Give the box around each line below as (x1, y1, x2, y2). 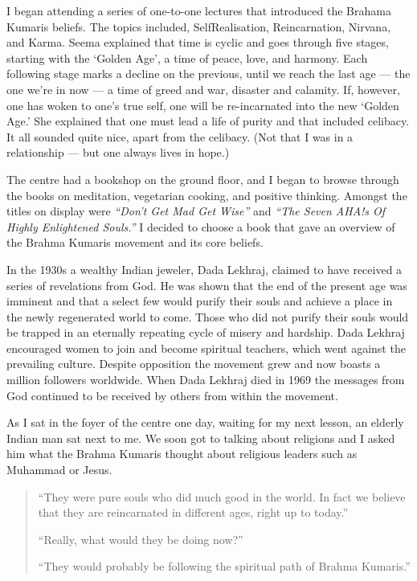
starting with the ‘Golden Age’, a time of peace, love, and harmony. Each (6, 49, 368, 66)
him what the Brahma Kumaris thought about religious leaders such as (6, 445, 358, 462)
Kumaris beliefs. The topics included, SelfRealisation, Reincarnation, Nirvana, (6, 18, 391, 35)
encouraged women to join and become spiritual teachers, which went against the (6, 339, 406, 356)
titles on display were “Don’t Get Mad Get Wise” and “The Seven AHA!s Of (6, 203, 386, 219)
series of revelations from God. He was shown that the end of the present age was (6, 276, 407, 293)
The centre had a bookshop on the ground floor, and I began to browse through (6, 170, 399, 187)
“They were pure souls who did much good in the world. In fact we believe (38, 488, 406, 505)
